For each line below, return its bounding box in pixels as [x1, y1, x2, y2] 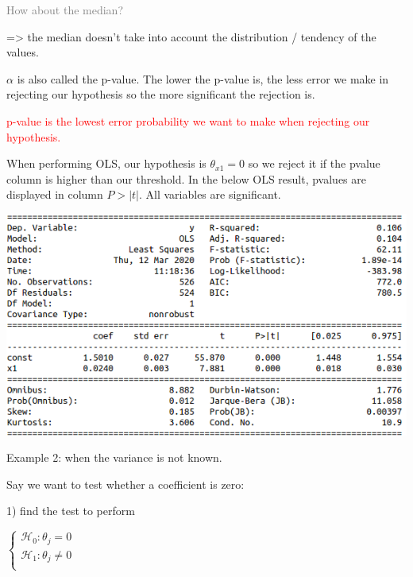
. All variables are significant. [138, 186, 281, 203]
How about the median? [6, 2, 123, 17]
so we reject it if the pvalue [248, 155, 380, 172]
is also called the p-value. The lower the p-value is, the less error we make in [17, 70, 389, 87]
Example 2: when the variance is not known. [6, 449, 222, 466]
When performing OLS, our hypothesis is [6, 155, 206, 172]
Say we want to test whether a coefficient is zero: [6, 475, 245, 492]
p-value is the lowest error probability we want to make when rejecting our [6, 112, 370, 129]
